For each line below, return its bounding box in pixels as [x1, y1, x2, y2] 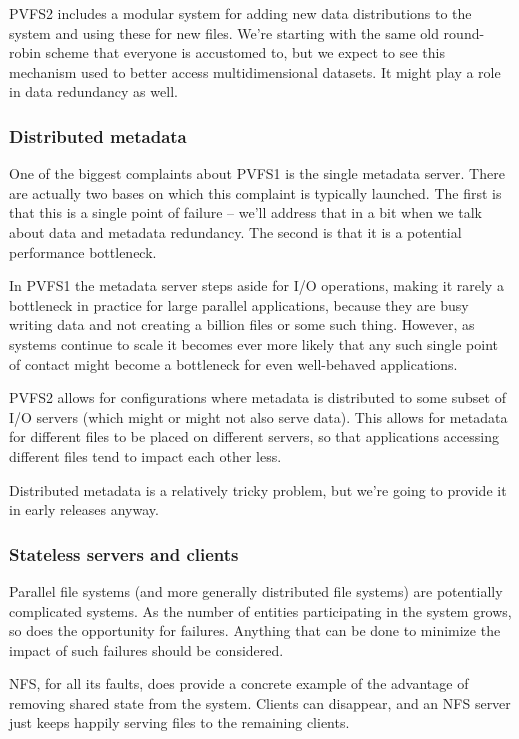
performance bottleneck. [9, 241, 157, 262]
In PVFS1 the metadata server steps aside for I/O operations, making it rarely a [9, 275, 504, 296]
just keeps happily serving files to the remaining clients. [9, 712, 350, 733]
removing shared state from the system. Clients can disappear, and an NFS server [9, 692, 511, 713]
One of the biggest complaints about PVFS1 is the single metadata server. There [9, 163, 505, 184]
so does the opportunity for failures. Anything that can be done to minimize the [9, 620, 501, 641]
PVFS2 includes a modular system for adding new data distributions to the [9, 3, 472, 23]
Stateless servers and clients [9, 541, 239, 566]
